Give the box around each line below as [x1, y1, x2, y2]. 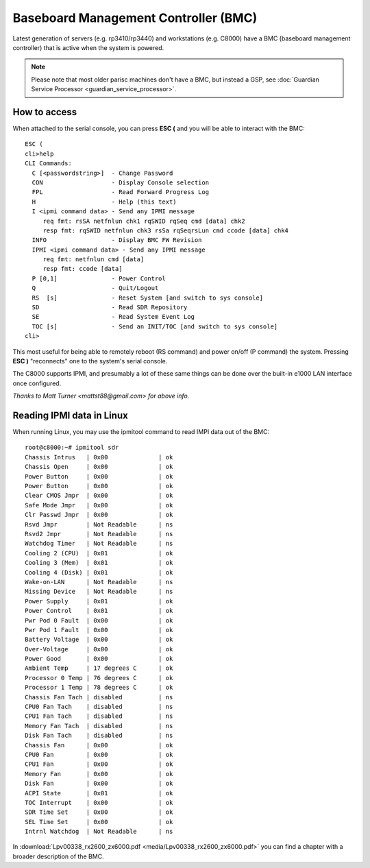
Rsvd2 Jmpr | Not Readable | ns [25, 530, 173, 538]
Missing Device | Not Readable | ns [25, 588, 173, 596]
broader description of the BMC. [12, 852, 104, 860]
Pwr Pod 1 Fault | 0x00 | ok [25, 626, 173, 634]
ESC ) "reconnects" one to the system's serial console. [12, 357, 168, 365]
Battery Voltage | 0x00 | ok [25, 636, 173, 644]
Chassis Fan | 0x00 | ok [25, 741, 173, 749]
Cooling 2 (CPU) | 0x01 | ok [25, 549, 173, 557]
